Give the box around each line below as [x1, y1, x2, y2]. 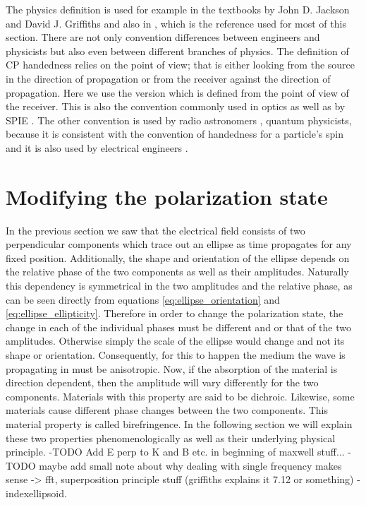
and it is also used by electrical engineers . [6, 140, 188, 155]
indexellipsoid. [6, 485, 67, 500]
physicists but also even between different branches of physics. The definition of [6, 43, 349, 58]
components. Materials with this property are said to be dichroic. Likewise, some [6, 388, 355, 403]
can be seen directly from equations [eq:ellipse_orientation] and [6, 292, 280, 307]
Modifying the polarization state [6, 182, 328, 210]
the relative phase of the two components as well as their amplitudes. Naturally [6, 264, 349, 279]
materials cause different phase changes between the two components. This [6, 403, 329, 417]
